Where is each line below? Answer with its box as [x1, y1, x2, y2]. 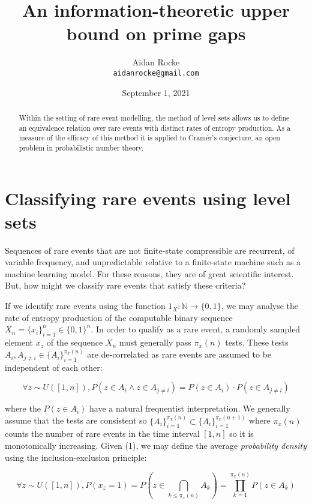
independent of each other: [5, 361, 103, 373]
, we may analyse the [221, 299, 299, 312]
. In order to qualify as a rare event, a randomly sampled [91, 323, 301, 335]
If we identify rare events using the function [5, 299, 166, 312]
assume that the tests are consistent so [5, 414, 147, 427]
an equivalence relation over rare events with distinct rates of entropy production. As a [19, 122, 291, 133]
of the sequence [46, 336, 103, 349]
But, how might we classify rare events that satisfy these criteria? [5, 279, 246, 292]
